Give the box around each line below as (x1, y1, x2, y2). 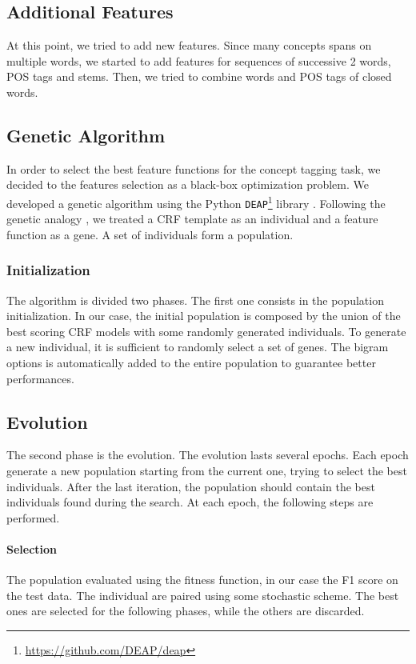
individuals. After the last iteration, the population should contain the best (6, 478, 375, 494)
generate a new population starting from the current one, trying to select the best (6, 462, 407, 479)
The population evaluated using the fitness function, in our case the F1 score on (6, 571, 398, 588)
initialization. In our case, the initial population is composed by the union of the (6, 307, 401, 324)
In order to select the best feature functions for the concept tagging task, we (6, 160, 381, 177)
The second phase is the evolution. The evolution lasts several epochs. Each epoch (6, 446, 409, 463)
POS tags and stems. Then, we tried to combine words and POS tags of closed (6, 68, 392, 85)
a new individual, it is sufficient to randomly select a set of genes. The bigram (6, 338, 389, 355)
